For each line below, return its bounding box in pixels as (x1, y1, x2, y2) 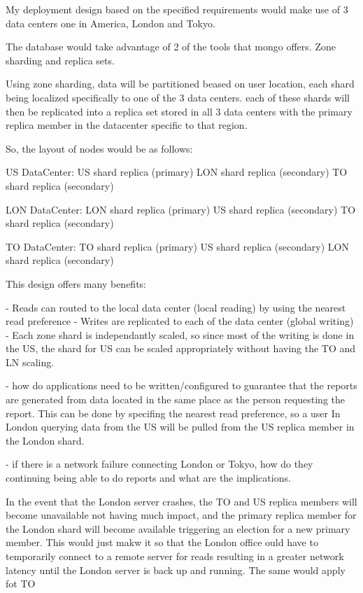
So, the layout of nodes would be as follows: (6, 141, 193, 155)
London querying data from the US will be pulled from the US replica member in (6, 419, 355, 434)
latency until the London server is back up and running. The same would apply (6, 562, 346, 577)
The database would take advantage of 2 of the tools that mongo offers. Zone (6, 39, 336, 54)
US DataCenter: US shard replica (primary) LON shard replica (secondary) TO (6, 165, 348, 179)
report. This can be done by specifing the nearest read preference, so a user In (6, 405, 341, 420)
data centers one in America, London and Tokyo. (6, 15, 215, 30)
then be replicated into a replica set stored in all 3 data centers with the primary (6, 104, 353, 118)
